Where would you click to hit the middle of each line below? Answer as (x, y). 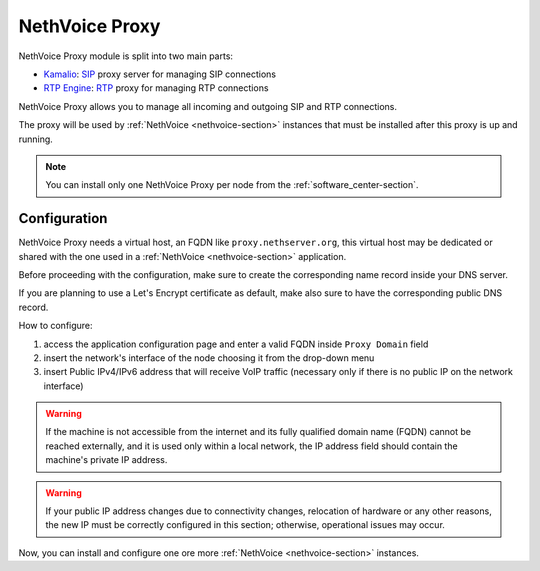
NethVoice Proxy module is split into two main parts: (126, 56)
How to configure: (56, 326)
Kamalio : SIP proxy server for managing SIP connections (160, 74)
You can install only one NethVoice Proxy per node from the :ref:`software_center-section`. (232, 185)
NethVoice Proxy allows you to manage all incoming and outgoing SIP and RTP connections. (208, 106)
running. (36, 139)
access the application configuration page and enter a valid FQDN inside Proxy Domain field (236, 344)
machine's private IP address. (106, 460)
